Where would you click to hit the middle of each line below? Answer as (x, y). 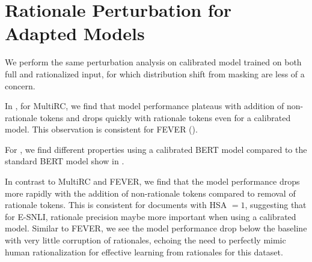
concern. (20, 85)
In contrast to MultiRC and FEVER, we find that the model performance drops (152, 181)
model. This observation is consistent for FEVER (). (101, 129)
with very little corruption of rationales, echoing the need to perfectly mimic (145, 240)
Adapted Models (75, 33)
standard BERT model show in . (65, 161)
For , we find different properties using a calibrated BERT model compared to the (156, 149)
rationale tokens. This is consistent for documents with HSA (116, 205)
